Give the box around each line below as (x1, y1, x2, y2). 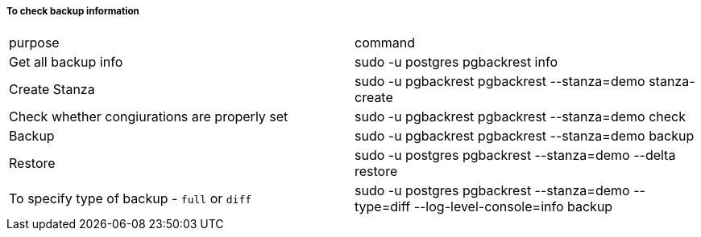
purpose (9, 35, 60, 51)
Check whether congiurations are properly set (9, 108, 288, 125)
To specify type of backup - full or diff (9, 190, 252, 207)
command (355, 35, 415, 51)
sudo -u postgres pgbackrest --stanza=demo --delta (355, 147, 676, 164)
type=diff (355, 198, 411, 215)
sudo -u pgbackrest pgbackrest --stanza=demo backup (355, 128, 695, 145)
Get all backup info (9, 54, 123, 71)
